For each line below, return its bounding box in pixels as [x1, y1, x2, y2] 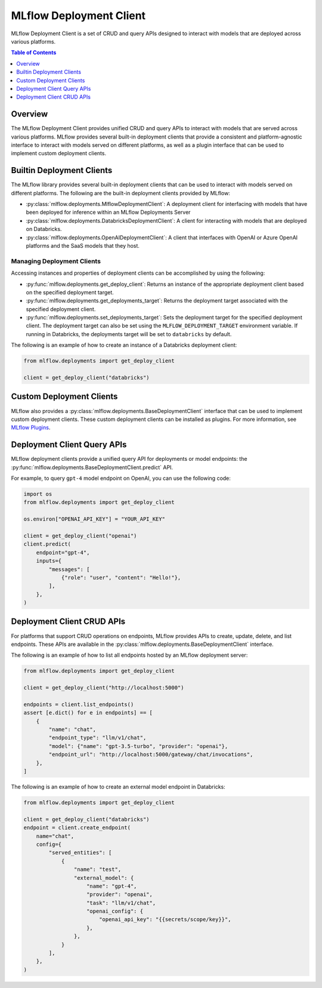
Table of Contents [11, 49, 57, 56]
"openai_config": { [86, 908, 143, 915]
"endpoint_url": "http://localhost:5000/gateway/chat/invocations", [48, 751, 253, 758]
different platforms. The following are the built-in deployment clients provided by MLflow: [11, 189, 231, 196]
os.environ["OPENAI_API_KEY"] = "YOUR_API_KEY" [23, 516, 165, 522]
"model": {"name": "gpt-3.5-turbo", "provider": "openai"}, [48, 743, 228, 749]
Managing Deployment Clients [11, 257, 101, 265]
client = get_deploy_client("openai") [23, 532, 137, 539]
